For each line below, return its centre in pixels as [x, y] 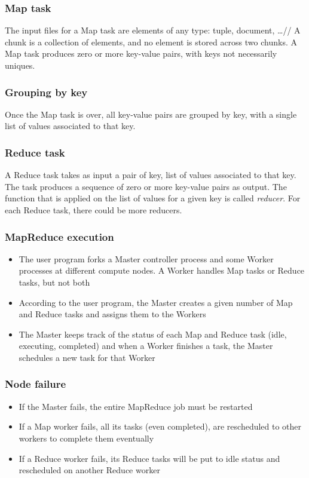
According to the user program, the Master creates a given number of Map [156, 302]
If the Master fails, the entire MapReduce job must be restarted [136, 406]
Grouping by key [46, 92]
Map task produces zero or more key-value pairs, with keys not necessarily [141, 53]
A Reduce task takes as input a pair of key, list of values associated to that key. [151, 175]
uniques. [20, 65]
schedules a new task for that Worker [87, 357]
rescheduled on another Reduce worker [89, 470]
